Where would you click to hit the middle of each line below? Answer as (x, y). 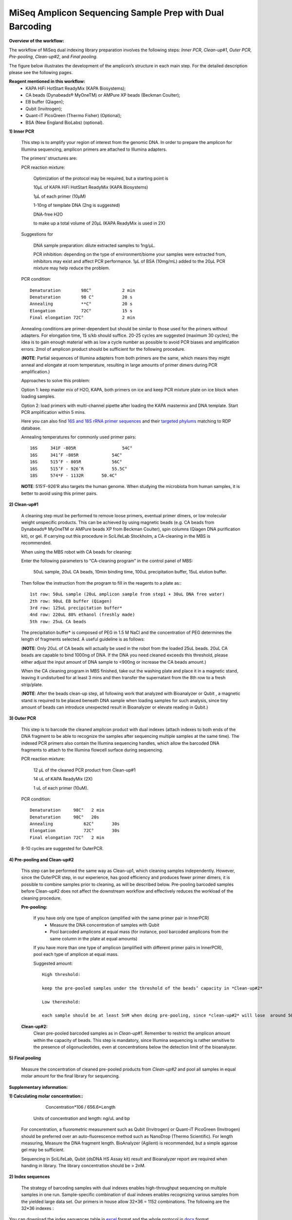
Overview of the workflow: (36, 41)
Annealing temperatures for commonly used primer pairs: (79, 437)
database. (31, 428)
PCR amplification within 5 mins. (54, 412)
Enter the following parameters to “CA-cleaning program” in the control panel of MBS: (107, 561)
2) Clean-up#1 (24, 505)
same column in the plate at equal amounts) (94, 938)
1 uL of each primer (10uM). (61, 788)
